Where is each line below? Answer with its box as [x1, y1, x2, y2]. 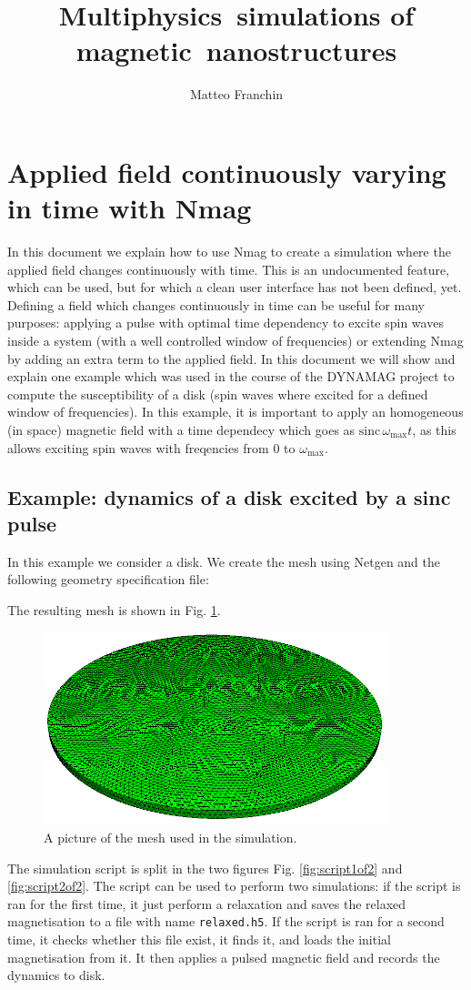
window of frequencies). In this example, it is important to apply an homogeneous [7, 402, 464, 421]
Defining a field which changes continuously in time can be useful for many [7, 295, 425, 314]
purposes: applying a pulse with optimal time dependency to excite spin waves [7, 313, 444, 332]
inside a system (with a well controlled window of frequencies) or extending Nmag [7, 331, 464, 349]
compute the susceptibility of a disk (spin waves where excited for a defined [7, 384, 428, 403]
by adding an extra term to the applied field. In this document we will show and [7, 349, 456, 368]
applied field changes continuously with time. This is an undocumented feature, [7, 259, 450, 278]
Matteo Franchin [189, 85, 284, 104]
